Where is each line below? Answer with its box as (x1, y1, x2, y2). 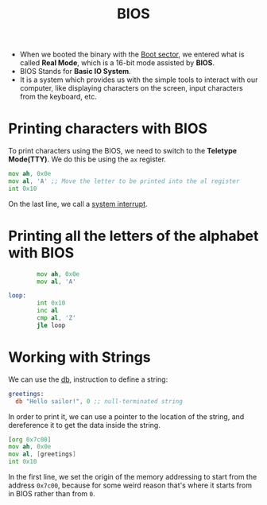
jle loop (37, 321, 66, 329)
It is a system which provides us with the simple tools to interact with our (19, 75, 258, 84)
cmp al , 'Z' (37, 314, 77, 322)
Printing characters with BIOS (8, 120, 208, 138)
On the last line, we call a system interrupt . (8, 199, 149, 208)
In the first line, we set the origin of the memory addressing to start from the (8, 472, 257, 481)
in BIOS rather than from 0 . (8, 489, 95, 498)
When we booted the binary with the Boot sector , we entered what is (19, 49, 245, 60)
